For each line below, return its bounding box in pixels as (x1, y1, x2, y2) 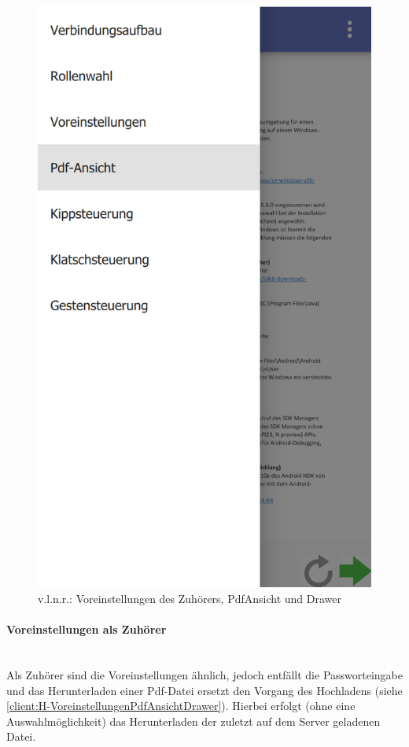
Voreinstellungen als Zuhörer (6, 621, 167, 638)
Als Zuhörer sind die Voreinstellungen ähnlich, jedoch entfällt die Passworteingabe (6, 666, 403, 682)
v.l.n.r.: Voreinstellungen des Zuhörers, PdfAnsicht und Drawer (38, 590, 341, 606)
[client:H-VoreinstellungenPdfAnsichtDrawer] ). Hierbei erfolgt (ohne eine (6, 697, 356, 714)
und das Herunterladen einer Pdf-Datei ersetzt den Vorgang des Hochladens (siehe (6, 682, 403, 698)
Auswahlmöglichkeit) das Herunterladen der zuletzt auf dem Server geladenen (6, 712, 381, 729)
